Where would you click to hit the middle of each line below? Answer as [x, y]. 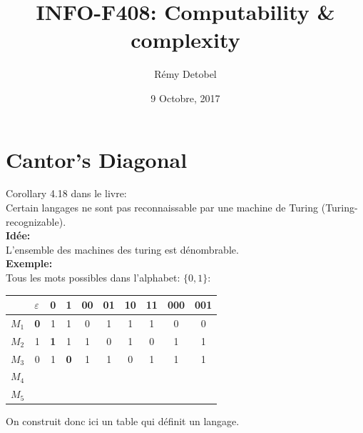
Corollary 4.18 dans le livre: [66, 193]
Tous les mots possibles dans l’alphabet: [93, 277]
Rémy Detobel [185, 74]
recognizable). [36, 221]
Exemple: [29, 263]
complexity [185, 40]
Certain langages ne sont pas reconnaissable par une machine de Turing [162, 208]
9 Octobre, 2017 [185, 98]
